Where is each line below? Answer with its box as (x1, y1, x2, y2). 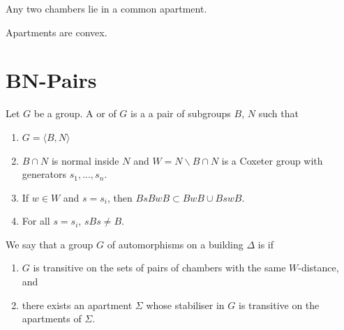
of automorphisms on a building (107, 237, 244, 251)
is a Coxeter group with (221, 153, 323, 167)
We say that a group (6, 237, 94, 251)
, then (107, 190, 133, 204)
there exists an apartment (22, 297, 133, 312)
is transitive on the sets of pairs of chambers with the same (33, 260, 286, 275)
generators (22, 167, 66, 181)
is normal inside (51, 153, 119, 167)
